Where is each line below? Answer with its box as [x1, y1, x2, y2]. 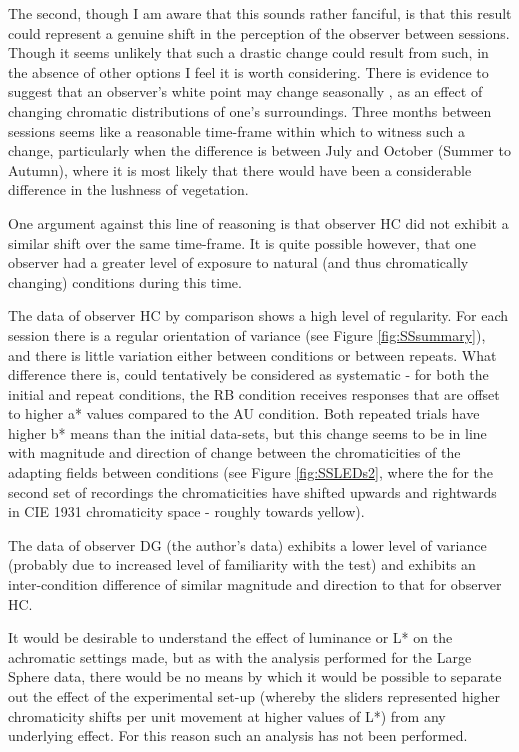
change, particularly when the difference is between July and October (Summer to [8, 140, 511, 161]
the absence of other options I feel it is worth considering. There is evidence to [8, 61, 489, 82]
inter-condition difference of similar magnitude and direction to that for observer [8, 574, 502, 595]
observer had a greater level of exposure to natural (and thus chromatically [8, 252, 469, 273]
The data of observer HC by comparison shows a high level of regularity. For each [8, 305, 509, 326]
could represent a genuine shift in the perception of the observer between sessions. [8, 22, 510, 43]
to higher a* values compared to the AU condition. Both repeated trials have [8, 403, 480, 424]
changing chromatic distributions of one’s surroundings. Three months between [8, 100, 492, 121]
